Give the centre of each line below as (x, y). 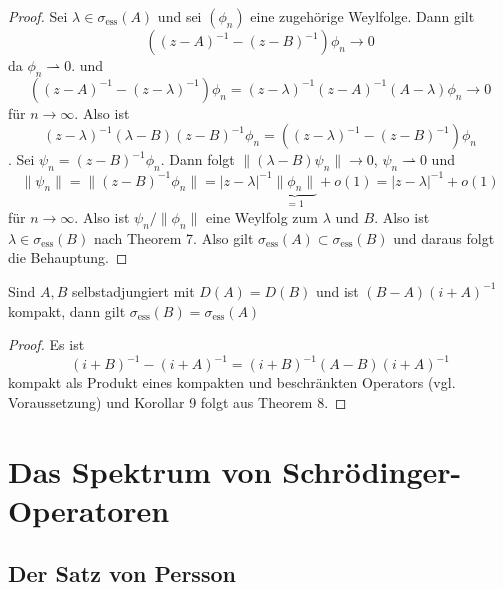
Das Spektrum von (140, 470)
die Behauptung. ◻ (68, 257)
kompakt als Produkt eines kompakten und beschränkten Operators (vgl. (232, 382)
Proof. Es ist (46, 344)
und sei (179, 16)
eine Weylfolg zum (261, 216)
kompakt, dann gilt (67, 310)
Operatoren (89, 509)
